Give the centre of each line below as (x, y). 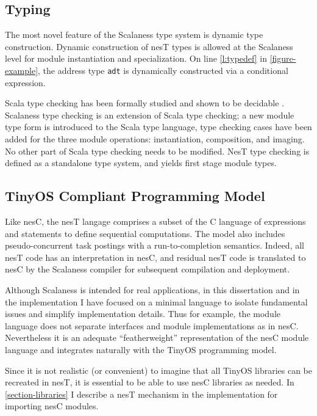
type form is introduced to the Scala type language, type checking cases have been (158, 127)
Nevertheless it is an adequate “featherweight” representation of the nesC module (157, 338)
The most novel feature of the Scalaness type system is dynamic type (134, 35)
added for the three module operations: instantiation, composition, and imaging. (155, 139)
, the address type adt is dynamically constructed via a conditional (163, 70)
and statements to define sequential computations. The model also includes (145, 233)
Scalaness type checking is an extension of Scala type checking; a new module (150, 115)
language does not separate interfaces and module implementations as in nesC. (152, 325)
